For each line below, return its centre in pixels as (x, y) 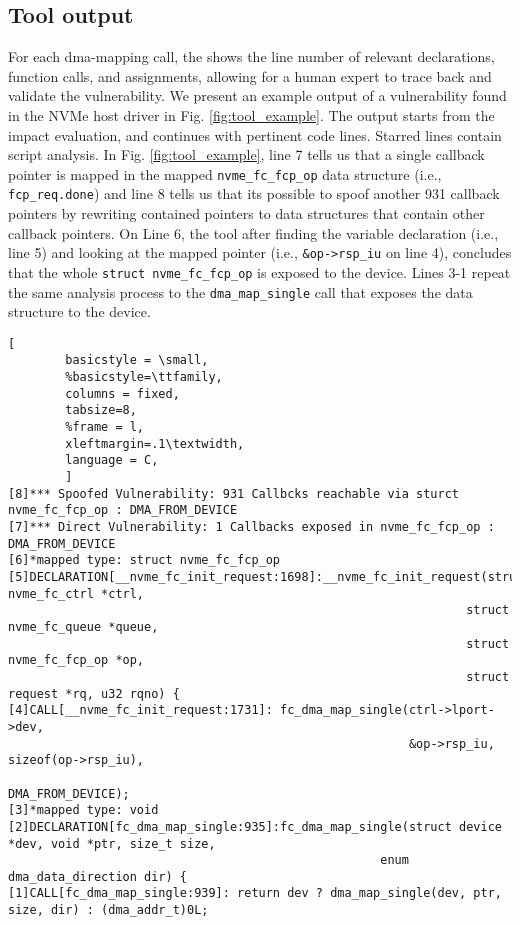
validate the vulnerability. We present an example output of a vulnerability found (257, 95)
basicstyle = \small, (137, 360)
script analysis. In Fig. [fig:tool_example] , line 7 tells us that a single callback (246, 154)
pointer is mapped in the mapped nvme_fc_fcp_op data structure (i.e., (225, 173)
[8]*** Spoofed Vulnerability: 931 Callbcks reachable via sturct (234, 493)
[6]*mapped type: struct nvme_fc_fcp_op (144, 560)
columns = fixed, (122, 393)
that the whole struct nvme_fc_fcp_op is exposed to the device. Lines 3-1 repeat (259, 271)
